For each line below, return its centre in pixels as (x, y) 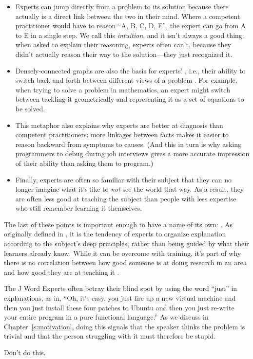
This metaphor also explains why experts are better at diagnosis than (119, 125)
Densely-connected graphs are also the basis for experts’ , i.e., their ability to (130, 70)
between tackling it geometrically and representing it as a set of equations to (130, 99)
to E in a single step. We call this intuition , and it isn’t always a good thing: (130, 35)
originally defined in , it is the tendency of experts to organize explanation (115, 234)
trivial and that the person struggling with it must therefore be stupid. (110, 336)
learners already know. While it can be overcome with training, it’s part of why (123, 253)
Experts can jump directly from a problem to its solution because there (122, 6)
